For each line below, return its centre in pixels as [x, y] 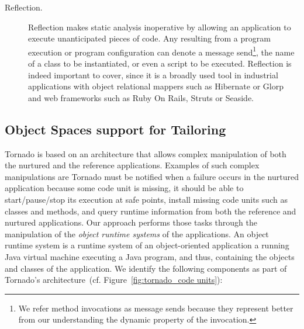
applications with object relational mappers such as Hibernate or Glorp [156, 86]
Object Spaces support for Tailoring [115, 129]
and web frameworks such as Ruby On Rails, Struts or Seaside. [141, 97]
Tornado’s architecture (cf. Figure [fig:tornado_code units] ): [114, 280]
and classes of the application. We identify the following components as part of [146, 268]
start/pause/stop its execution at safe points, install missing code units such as [146, 199]
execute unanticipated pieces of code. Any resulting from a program [149, 38]
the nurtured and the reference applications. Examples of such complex [132, 165]
